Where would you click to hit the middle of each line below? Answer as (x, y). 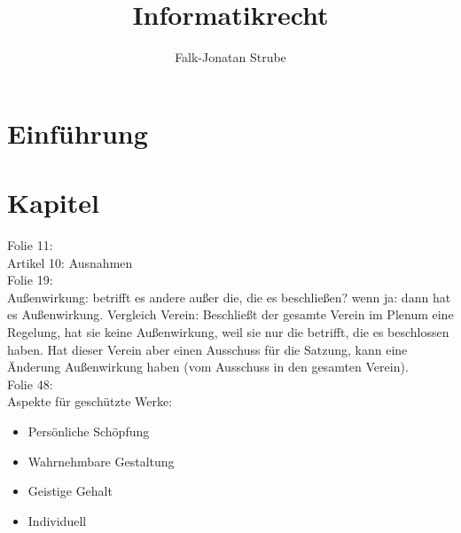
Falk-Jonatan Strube (230, 57)
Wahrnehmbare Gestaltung (101, 461)
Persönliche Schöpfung (89, 431)
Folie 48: (30, 384)
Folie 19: (30, 280)
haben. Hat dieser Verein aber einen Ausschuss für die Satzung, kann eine (207, 349)
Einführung (78, 133)
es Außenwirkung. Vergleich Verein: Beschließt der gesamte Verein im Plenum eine (230, 314)
